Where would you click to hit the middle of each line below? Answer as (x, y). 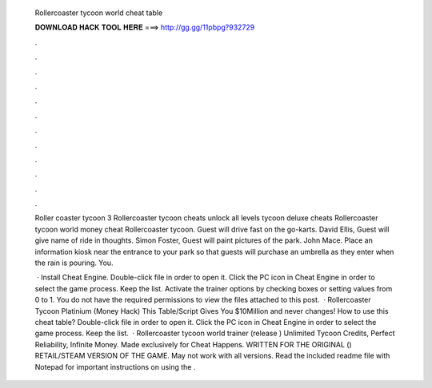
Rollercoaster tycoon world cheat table (99, 13)
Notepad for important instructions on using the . (115, 366)
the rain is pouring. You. (74, 263)
